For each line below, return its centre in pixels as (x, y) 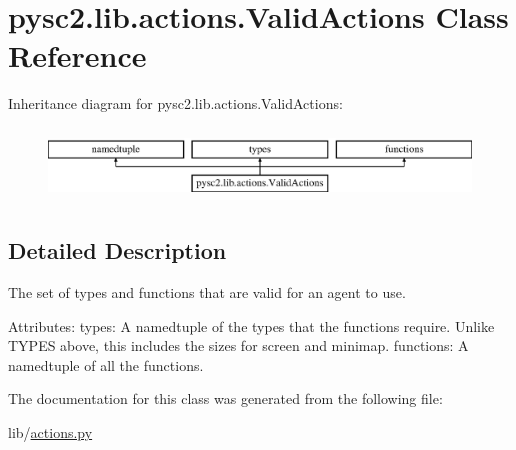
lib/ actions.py (50, 431)
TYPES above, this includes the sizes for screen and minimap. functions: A (238, 345)
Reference (77, 55)
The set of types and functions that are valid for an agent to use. (207, 291)
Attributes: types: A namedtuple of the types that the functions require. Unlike (251, 325)
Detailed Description (117, 250)
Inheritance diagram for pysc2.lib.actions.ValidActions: (175, 103)
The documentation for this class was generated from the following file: (225, 398)
